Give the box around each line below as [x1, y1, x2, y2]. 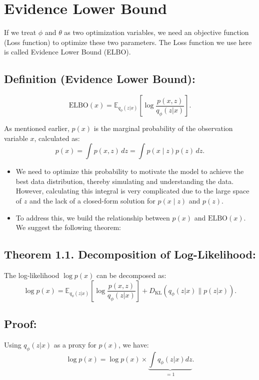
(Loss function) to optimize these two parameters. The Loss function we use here [4, 36, 252, 47]
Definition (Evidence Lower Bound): [4, 71, 195, 86]
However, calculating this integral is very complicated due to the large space [15, 185, 249, 196]
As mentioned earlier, [4, 123, 69, 133]
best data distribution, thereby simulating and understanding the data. [15, 175, 234, 186]
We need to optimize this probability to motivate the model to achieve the [15, 166, 244, 176]
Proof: [4, 316, 37, 331]
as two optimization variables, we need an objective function [64, 27, 249, 37]
